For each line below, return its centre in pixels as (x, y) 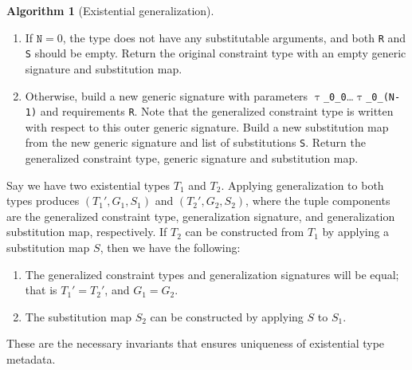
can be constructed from (245, 232)
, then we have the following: (170, 248)
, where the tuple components (318, 201)
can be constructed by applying (227, 316)
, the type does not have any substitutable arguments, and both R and (234, 37)
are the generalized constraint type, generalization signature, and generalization (201, 216)
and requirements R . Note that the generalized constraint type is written (217, 111)
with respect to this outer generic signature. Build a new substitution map (207, 126)
